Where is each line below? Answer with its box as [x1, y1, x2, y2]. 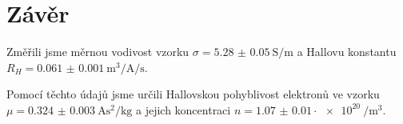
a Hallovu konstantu [297, 43, 397, 60]
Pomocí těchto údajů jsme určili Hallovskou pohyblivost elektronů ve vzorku [6, 86, 380, 102]
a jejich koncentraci [135, 101, 231, 118]
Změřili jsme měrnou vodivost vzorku [6, 43, 190, 60]
